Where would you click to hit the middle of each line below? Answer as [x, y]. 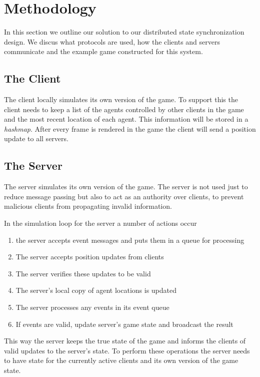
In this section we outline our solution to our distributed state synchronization [124, 32]
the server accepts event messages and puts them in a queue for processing [130, 240]
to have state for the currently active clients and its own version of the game [121, 360]
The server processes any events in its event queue [92, 307]
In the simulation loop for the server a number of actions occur [100, 223]
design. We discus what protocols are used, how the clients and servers [112, 41]
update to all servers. [36, 138]
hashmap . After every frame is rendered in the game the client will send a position [130, 128]
